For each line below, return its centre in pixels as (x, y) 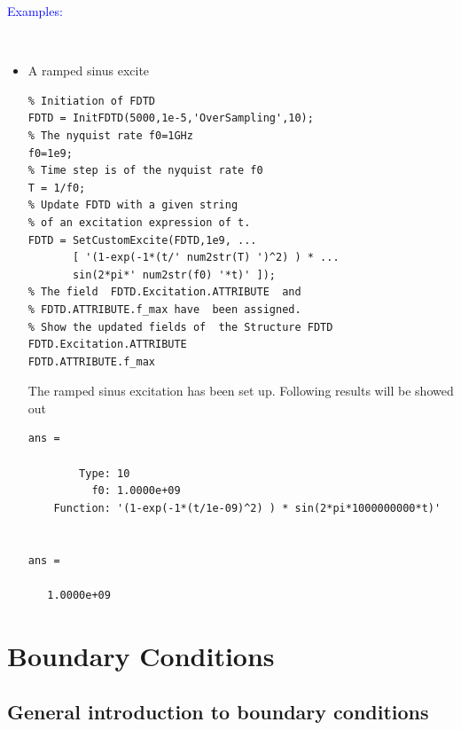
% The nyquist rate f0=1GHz (110, 135)
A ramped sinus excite (89, 71)
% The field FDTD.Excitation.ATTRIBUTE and (164, 292)
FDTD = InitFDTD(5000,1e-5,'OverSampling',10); (171, 118)
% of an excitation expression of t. (139, 222)
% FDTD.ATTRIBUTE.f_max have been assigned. (164, 309)
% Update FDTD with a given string (133, 205)
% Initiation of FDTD (91, 101)
